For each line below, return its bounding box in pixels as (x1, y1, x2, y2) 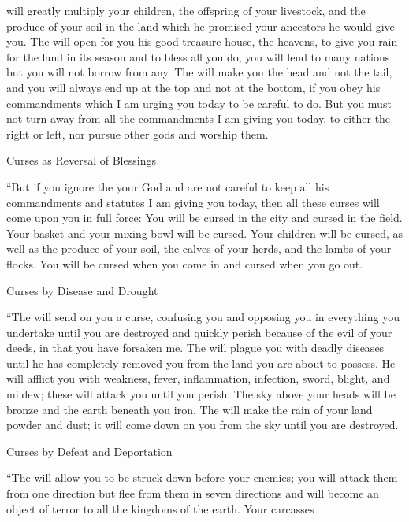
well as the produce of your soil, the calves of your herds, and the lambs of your (6, 240, 392, 257)
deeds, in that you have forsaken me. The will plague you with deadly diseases (6, 339, 385, 356)
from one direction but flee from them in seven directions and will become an (6, 485, 379, 502)
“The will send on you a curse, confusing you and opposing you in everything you (6, 309, 400, 325)
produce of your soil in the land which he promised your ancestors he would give (6, 17, 395, 34)
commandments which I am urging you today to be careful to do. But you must (6, 94, 392, 111)
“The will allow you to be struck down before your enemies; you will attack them (6, 469, 398, 486)
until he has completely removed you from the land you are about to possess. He (6, 354, 396, 371)
